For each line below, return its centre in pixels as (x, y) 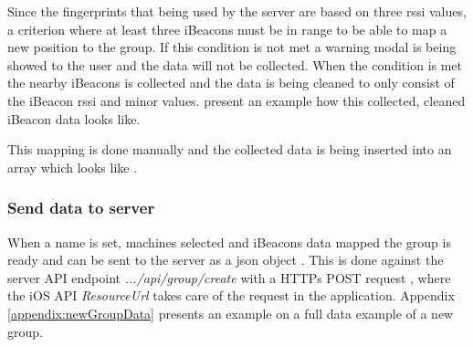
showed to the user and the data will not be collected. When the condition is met (235, 64)
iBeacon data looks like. (74, 118)
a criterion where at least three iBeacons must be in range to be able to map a (227, 29)
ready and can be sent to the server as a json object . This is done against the (226, 260)
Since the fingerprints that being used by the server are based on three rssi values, (237, 11)
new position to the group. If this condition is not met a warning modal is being (232, 47)
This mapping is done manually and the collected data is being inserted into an (230, 149)
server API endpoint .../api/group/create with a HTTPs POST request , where (229, 277)
